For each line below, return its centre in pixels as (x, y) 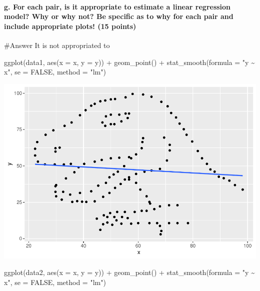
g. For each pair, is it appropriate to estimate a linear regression (117, 6)
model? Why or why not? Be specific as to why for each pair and (119, 16)
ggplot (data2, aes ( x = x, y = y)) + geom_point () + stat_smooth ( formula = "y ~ (129, 272)
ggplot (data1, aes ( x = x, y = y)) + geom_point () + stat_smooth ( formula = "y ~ (129, 62)
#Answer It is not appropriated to (57, 45)
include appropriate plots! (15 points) (70, 26)
